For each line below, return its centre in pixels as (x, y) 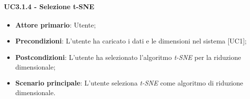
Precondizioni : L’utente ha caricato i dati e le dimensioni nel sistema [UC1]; (131, 41)
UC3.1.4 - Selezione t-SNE (49, 6)
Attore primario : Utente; (55, 24)
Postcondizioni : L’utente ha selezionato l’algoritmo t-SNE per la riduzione (128, 57)
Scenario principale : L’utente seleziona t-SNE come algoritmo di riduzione (129, 83)
